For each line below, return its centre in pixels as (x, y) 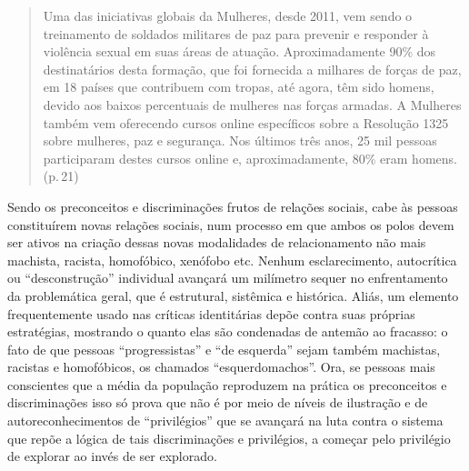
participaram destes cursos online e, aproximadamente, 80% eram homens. (250, 158)
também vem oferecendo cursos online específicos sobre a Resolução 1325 (246, 122)
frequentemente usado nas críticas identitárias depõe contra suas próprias (211, 313)
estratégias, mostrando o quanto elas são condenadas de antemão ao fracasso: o (228, 331)
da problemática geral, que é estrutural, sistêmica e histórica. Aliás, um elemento (233, 295)
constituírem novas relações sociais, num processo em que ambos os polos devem (231, 224)
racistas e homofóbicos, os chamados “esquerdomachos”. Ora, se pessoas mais (221, 367)
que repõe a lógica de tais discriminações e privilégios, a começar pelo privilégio (229, 438)
